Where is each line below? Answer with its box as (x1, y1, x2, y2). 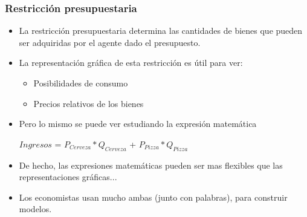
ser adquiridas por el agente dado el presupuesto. (19, 36, 201, 48)
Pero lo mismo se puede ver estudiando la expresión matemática (19, 117, 257, 130)
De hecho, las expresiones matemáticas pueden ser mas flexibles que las (19, 158, 283, 171)
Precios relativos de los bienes (33, 97, 144, 109)
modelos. (19, 202, 52, 215)
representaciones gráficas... (19, 170, 117, 183)
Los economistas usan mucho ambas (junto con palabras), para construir (19, 190, 288, 203)
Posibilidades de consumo (33, 77, 128, 89)
